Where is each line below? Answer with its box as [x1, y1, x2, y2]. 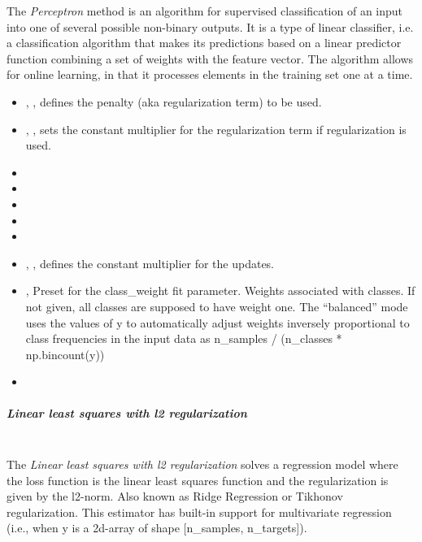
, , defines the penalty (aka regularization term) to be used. [25, 93, 322, 110]
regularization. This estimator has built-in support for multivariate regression [7, 503, 392, 520]
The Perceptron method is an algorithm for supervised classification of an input [7, 2, 403, 19]
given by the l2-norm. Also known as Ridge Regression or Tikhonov [7, 488, 343, 505]
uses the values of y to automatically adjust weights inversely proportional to [25, 314, 410, 331]
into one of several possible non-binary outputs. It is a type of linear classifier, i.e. [7, 18, 414, 35]
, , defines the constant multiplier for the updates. [25, 254, 275, 271]
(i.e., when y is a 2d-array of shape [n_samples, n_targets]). [7, 519, 307, 536]
